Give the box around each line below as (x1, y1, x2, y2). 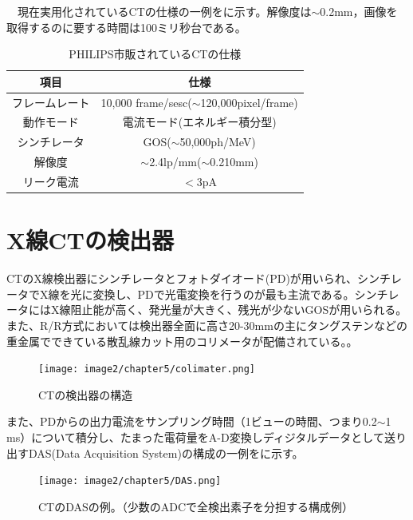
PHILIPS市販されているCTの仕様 (69, 46, 242, 62)
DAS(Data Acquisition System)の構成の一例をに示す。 (28, 444, 304, 461)
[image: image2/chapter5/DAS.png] (38, 475, 222, 487)
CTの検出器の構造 (38, 386, 133, 403)
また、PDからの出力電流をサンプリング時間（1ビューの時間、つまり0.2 (6, 413, 377, 430)
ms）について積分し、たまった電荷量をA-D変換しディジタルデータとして (6, 429, 384, 446)
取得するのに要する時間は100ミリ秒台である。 (6, 18, 246, 35)
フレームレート (12, 93, 90, 110)
